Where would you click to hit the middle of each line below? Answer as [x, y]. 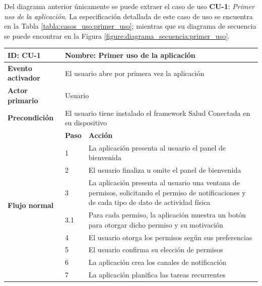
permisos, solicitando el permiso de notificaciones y [167, 192]
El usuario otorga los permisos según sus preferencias [170, 237]
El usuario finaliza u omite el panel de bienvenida [165, 170]
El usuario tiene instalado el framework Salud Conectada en [157, 113]
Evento [20, 68]
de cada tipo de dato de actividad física [149, 202]
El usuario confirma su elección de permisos [156, 249]
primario [23, 100]
